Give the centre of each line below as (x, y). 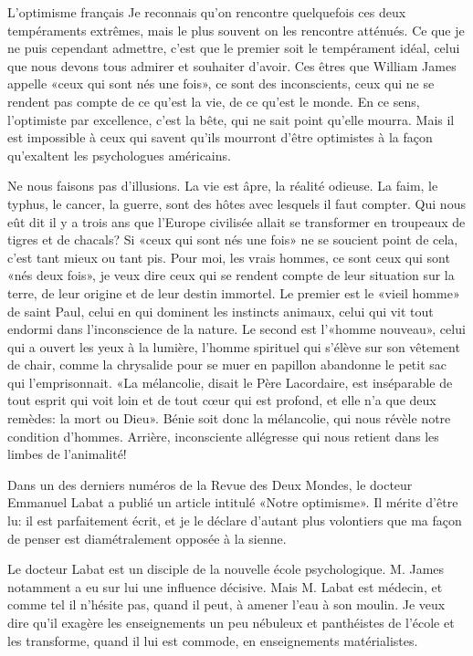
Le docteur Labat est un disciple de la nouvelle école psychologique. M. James (226, 569)
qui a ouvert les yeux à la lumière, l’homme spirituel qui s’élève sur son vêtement (234, 346)
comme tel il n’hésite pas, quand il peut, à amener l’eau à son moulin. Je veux (226, 604)
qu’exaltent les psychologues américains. (119, 155)
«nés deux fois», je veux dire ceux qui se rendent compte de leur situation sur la (231, 275)
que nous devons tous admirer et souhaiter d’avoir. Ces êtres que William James (232, 65)
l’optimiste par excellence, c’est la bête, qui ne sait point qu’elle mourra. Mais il (231, 119)
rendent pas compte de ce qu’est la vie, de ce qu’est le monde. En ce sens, (214, 101)
